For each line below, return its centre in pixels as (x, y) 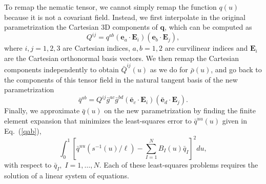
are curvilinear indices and (206, 48)
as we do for (169, 69)
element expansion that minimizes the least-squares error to (98, 121)
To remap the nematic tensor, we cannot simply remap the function (110, 7)
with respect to (28, 164)
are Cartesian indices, (96, 48)
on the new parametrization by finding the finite (180, 110)
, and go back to (236, 69)
